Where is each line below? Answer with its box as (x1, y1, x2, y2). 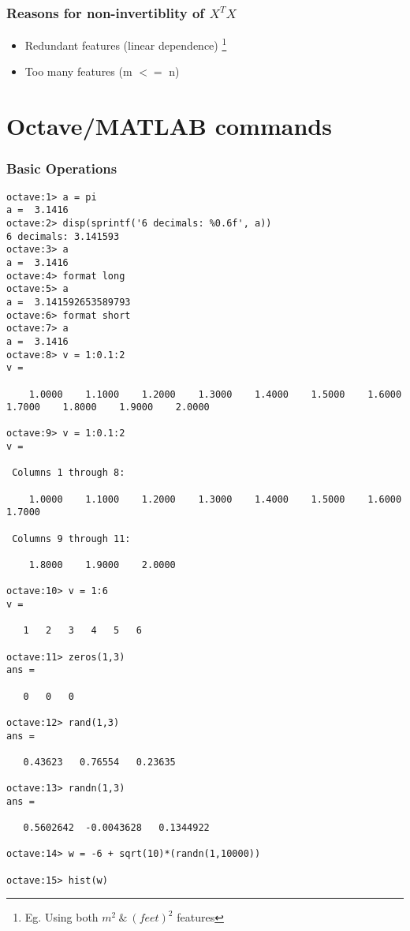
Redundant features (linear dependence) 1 (24, 35, 227, 53)
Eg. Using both (24, 909, 99, 925)
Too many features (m (24, 63, 132, 80)
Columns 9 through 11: (12, 533, 131, 544)
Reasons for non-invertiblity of (6, 2, 205, 22)
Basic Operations (6, 159, 117, 178)
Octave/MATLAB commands (6, 110, 332, 142)
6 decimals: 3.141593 (6, 230, 120, 242)
